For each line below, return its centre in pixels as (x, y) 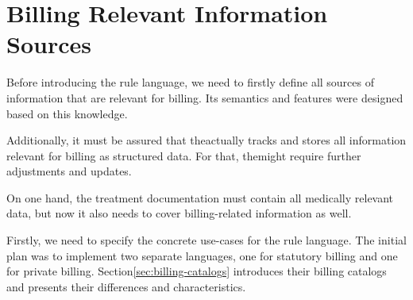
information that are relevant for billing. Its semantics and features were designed (205, 97)
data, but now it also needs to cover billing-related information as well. (179, 213)
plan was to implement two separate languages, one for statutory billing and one (202, 255)
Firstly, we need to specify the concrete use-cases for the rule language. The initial (206, 240)
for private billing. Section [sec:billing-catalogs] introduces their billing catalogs (197, 271)
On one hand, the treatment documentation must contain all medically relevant (200, 197)
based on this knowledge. (67, 113)
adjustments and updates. (69, 171)
